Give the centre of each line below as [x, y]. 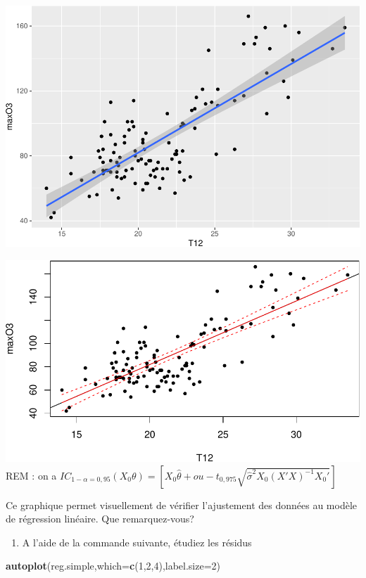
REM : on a [31, 475]
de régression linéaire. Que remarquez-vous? [100, 519]
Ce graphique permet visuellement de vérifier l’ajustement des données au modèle [181, 505]
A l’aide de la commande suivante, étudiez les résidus [137, 542]
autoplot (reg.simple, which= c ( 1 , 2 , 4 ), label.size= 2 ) [113, 566]
